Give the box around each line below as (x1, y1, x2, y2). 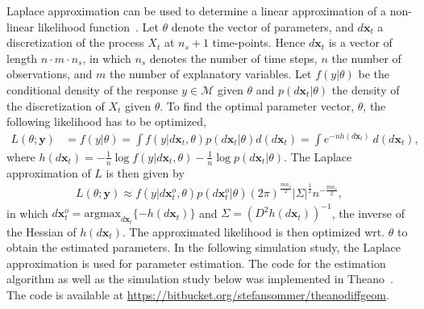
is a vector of (328, 34, 393, 51)
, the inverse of (331, 204, 405, 221)
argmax (84, 208, 121, 220)
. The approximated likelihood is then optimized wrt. (122, 223, 385, 240)
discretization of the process (6, 34, 144, 51)
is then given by (106, 164, 185, 181)
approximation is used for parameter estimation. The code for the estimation (6, 254, 386, 271)
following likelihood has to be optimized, (6, 113, 206, 130)
